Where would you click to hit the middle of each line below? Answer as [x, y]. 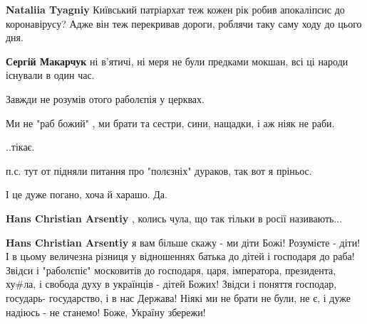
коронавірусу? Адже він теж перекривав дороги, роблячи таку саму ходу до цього [184, 23]
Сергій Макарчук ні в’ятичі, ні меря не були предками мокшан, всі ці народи [177, 61]
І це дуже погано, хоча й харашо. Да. [87, 194]
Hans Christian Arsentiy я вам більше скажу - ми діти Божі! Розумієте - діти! [183, 242]
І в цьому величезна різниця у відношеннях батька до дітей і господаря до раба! [180, 256]
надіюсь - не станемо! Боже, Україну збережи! [106, 312]
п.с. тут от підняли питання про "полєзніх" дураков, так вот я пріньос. [159, 170]
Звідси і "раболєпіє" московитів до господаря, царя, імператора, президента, [171, 270]
